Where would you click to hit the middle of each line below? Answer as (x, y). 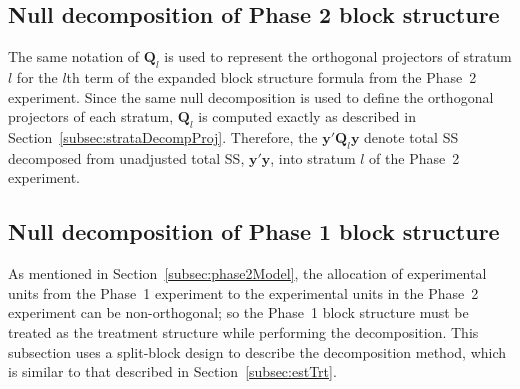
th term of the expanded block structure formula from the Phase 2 (271, 77)
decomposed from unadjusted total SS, (126, 157)
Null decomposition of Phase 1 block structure (254, 231)
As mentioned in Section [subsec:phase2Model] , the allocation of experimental (247, 273)
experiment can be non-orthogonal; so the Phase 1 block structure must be (238, 312)
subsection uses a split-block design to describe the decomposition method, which (257, 351)
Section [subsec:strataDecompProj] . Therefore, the (163, 136)
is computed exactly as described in (307, 116)
